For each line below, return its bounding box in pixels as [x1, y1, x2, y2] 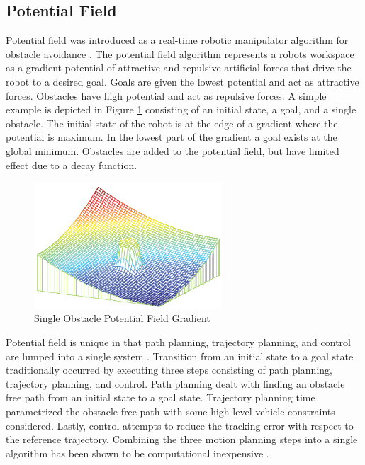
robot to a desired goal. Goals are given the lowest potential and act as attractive [6, 74, 359, 88]
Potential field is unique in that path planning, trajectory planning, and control [6, 334, 352, 349]
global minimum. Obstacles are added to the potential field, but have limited [6, 143, 339, 158]
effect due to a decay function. [6, 157, 137, 172]
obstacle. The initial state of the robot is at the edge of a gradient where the [6, 115, 338, 130]
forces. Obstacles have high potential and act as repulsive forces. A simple [6, 88, 327, 103]
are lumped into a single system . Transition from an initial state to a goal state [6, 348, 354, 363]
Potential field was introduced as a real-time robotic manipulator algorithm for [6, 33, 349, 47]
